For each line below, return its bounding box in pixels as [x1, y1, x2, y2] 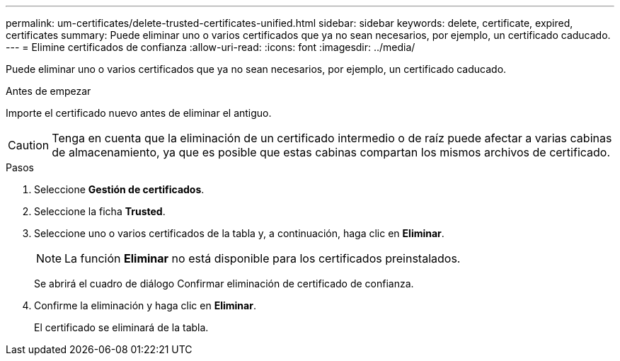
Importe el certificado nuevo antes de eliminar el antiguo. [6, 107, 272, 119]
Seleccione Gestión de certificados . [34, 183, 205, 195]
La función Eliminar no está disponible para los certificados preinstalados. [64, 251, 461, 265]
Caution [8, 138, 50, 152]
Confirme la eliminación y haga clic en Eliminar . [34, 299, 256, 311]
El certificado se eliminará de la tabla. [34, 321, 209, 333]
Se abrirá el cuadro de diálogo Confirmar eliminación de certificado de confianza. [34, 277, 414, 290]
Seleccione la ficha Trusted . [34, 205, 166, 217]
